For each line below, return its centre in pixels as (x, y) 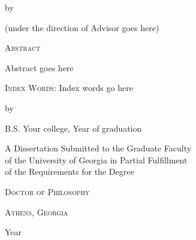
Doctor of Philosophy (47, 191)
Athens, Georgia (37, 212)
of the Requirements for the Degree (70, 171)
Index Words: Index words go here (69, 88)
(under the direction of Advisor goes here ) (82, 27)
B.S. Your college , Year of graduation (73, 128)
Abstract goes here (39, 67)
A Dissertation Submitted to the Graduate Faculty (98, 148)
